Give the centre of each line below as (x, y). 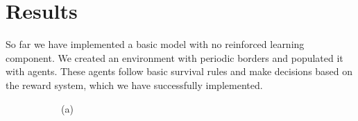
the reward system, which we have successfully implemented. (134, 84)
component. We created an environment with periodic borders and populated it (174, 57)
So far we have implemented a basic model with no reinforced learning (155, 44)
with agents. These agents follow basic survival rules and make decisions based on (179, 71)
